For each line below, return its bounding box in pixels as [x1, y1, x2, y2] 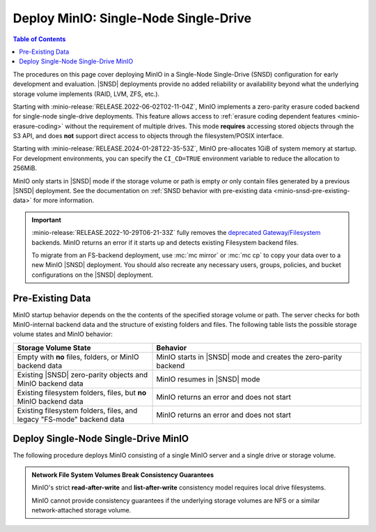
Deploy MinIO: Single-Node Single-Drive [13, 10, 252, 26]
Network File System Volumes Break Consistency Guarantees [31, 471, 214, 479]
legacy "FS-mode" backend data [17, 414, 125, 424]
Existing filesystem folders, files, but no [17, 388, 147, 397]
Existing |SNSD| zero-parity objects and [17, 370, 148, 379]
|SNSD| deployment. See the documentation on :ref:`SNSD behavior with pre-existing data [13, 187, 272, 195]
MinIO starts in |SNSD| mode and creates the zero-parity [156, 352, 343, 362]
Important [31, 215, 62, 224]
